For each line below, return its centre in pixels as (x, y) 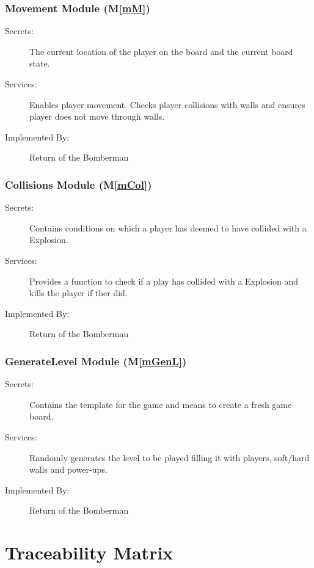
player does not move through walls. (97, 116)
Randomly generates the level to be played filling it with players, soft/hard (170, 457)
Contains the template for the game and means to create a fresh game (161, 404)
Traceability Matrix (89, 552)
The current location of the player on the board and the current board (161, 51)
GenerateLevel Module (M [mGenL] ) (96, 361)
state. (40, 63)
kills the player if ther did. (78, 293)
